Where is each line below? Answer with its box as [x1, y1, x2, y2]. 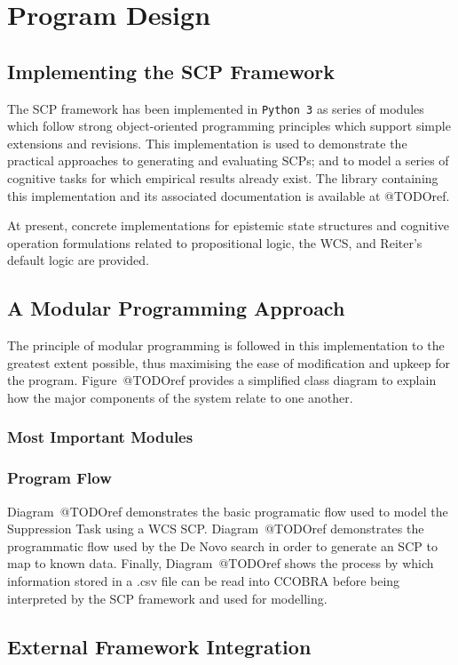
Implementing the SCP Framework [7, 57, 335, 84]
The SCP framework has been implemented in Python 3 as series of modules [7, 99, 424, 117]
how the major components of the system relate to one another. [7, 388, 353, 406]
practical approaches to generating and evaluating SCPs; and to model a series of [7, 151, 449, 170]
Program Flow [7, 467, 112, 489]
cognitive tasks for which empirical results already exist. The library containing [7, 169, 438, 188]
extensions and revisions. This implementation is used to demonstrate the [7, 133, 407, 152]
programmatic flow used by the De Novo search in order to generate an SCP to [7, 536, 438, 555]
